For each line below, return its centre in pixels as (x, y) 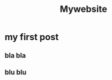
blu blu (15, 72)
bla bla (15, 55)
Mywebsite (83, 9)
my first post (32, 37)
